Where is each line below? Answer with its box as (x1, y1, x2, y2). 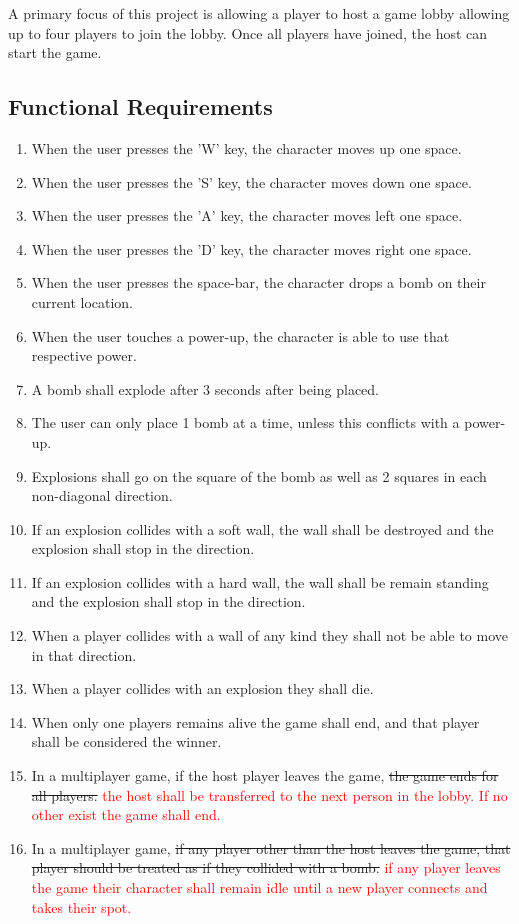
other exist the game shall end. (31, 804, 221, 825)
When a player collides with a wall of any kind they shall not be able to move (31, 625, 508, 646)
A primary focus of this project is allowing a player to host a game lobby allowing (8, 3, 510, 23)
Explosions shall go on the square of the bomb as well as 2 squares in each (31, 465, 487, 486)
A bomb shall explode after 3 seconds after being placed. (31, 378, 379, 399)
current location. (31, 291, 134, 312)
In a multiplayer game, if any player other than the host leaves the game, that (31, 837, 511, 858)
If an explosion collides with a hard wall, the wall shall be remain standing (31, 571, 489, 592)
